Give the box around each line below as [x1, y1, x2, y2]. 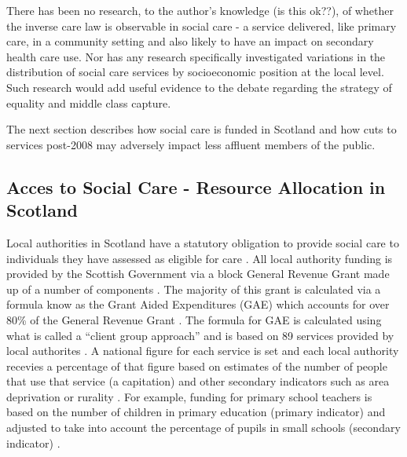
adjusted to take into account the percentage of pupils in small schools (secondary [6, 419, 401, 436]
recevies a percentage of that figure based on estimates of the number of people [6, 357, 387, 374]
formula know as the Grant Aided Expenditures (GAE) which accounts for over [6, 296, 390, 313]
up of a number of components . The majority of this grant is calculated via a [6, 280, 381, 297]
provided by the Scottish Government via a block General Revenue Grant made [6, 265, 390, 282]
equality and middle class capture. [6, 94, 171, 111]
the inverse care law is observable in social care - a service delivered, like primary [6, 17, 397, 34]
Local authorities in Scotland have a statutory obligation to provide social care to [6, 234, 399, 250]
